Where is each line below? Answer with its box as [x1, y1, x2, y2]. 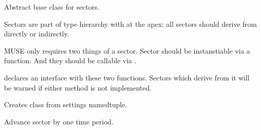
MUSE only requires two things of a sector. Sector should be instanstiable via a [4, 45, 250, 56]
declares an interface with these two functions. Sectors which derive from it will [4, 72, 250, 82]
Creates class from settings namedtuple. [4, 99, 127, 110]
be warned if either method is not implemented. [4, 82, 152, 93]
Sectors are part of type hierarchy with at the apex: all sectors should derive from [4, 18, 257, 29]
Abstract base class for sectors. [4, 2, 99, 12]
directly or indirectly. [4, 28, 69, 39]
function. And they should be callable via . [4, 55, 136, 66]
